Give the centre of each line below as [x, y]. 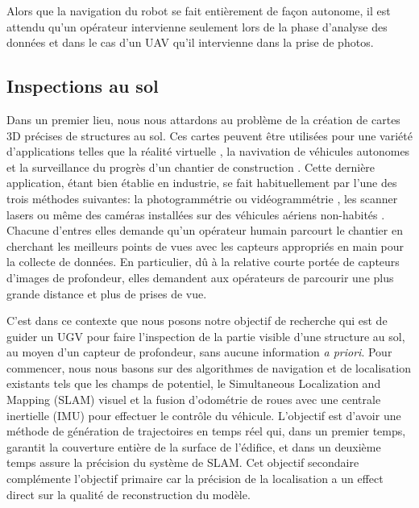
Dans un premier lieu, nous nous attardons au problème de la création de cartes [203, 119]
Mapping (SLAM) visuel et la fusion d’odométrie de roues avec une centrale [194, 400]
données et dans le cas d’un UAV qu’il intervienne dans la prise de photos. [190, 42]
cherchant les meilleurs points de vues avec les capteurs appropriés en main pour [205, 246]
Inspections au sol [83, 86]
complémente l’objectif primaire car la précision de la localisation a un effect [195, 479]
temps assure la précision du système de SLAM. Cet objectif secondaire [183, 462]
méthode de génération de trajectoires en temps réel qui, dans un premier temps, [206, 431]
